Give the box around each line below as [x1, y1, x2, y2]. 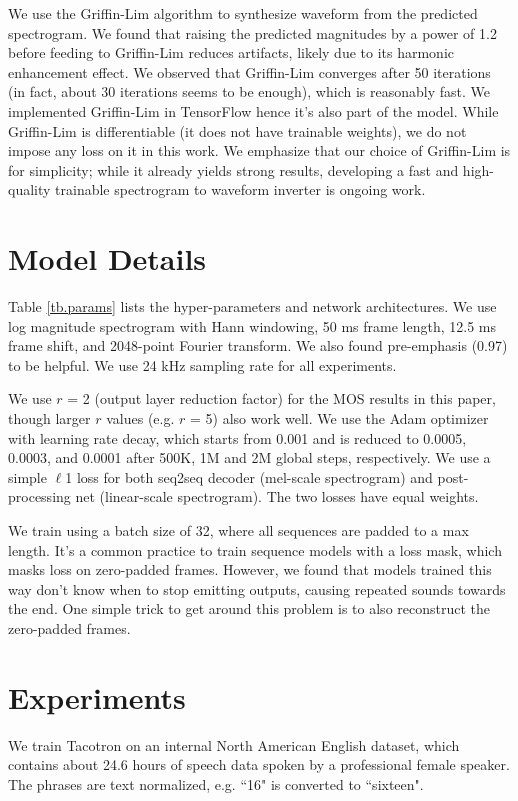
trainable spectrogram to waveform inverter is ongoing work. [55, 179, 426, 200]
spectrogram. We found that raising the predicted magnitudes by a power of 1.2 [8, 22, 497, 43]
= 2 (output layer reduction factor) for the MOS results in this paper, [67, 388, 496, 409]
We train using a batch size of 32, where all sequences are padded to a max [8, 520, 469, 540]
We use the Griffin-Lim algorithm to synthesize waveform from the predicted [8, 3, 478, 23]
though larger [8, 408, 91, 429]
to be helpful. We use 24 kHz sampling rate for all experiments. [8, 354, 397, 375]
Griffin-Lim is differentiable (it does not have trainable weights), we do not [8, 120, 467, 141]
